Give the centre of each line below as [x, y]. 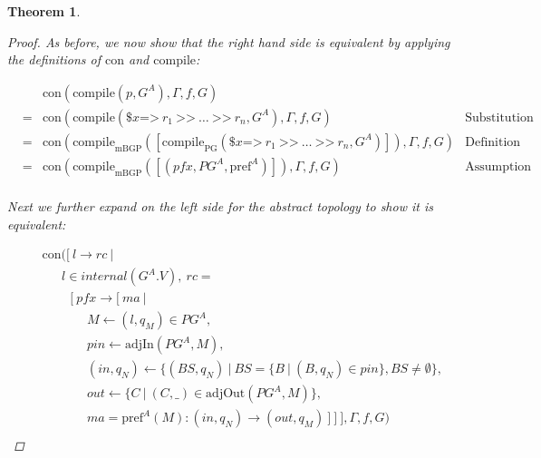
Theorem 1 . [44, 11]
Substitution [499, 117]
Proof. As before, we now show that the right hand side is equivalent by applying [229, 41]
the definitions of [54, 59]
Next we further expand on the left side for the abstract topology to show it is [220, 205]
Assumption [498, 166]
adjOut [226, 394]
